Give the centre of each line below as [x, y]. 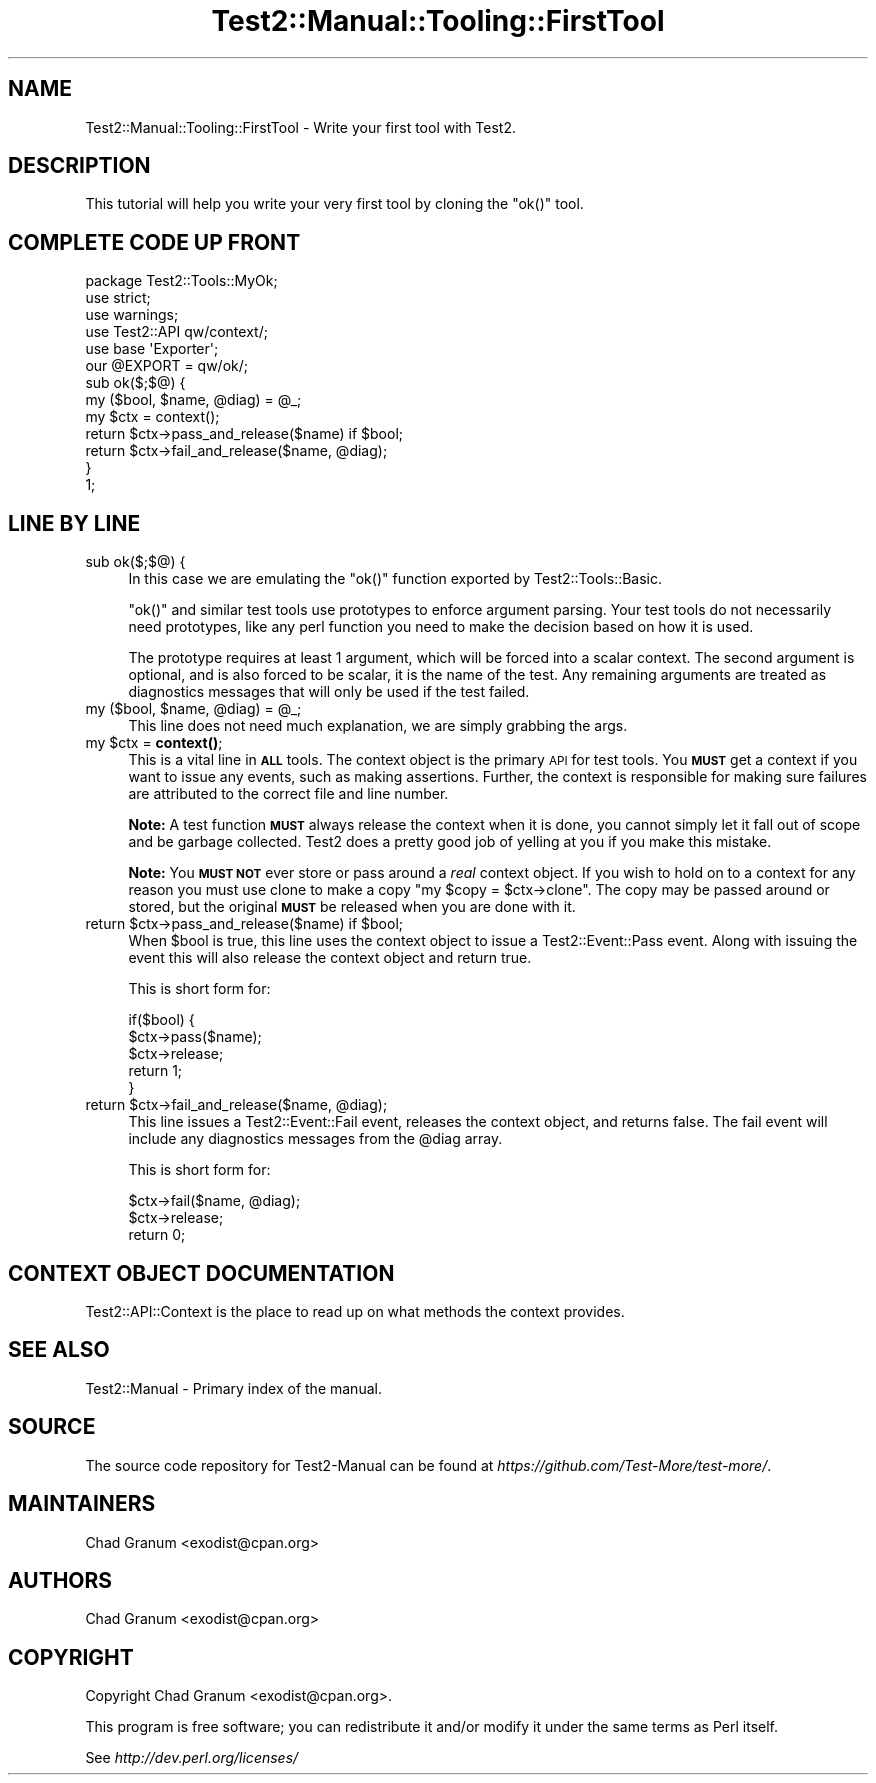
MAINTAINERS [82, 1504]
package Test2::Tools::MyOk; [181, 281]
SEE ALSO [59, 1350]
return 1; [155, 1071]
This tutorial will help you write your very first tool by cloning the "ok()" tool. [334, 204]
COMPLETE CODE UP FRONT [154, 242]
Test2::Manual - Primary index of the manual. [233, 1388]
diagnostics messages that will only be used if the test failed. [329, 692]
